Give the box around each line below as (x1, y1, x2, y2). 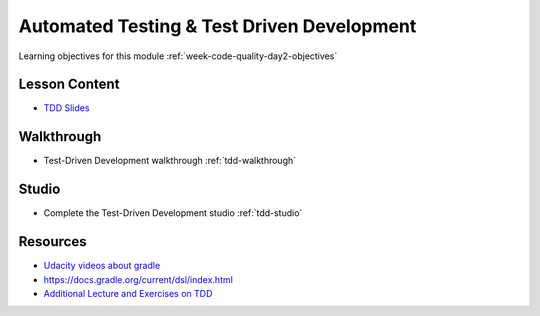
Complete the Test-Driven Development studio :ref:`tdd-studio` (43, 207, 303, 219)
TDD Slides (43, 102, 90, 114)
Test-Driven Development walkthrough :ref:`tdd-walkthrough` (43, 155, 297, 167)
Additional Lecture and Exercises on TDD (43, 287, 213, 299)
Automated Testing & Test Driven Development (18, 15, 417, 37)
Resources (18, 233, 87, 250)
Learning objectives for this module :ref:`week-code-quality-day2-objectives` (18, 50, 338, 62)
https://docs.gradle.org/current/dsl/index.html (43, 273, 234, 285)
